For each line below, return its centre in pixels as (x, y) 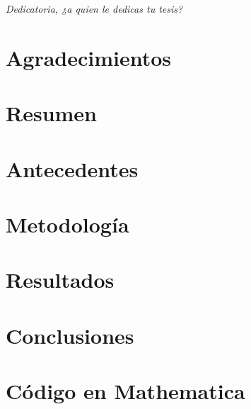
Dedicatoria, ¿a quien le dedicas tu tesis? (94, 9)
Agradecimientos (89, 57)
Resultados (60, 280)
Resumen (51, 113)
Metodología (68, 224)
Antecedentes (72, 168)
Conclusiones (70, 335)
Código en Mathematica (125, 391)
